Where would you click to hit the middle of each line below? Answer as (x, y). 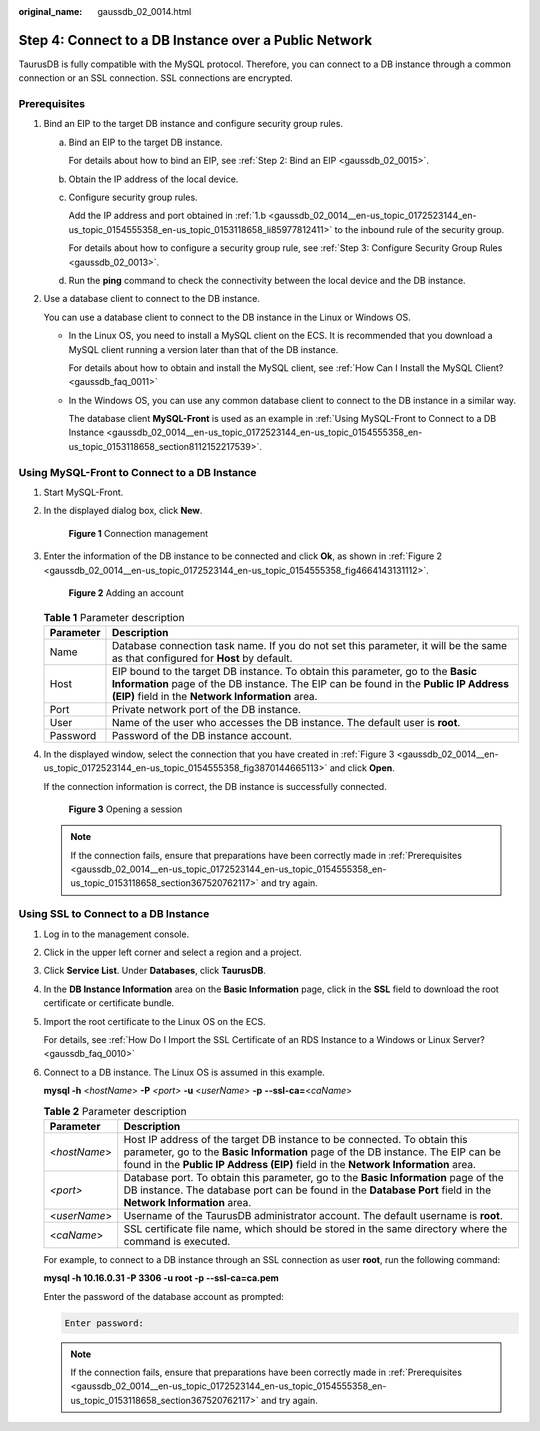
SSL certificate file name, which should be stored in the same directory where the (315, 1228)
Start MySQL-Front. (83, 492)
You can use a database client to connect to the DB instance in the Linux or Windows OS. (227, 317)
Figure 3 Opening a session (125, 809)
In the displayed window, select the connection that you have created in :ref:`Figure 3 (219, 754)
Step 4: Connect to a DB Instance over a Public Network (195, 40)
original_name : (50, 11)
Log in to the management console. (116, 934)
